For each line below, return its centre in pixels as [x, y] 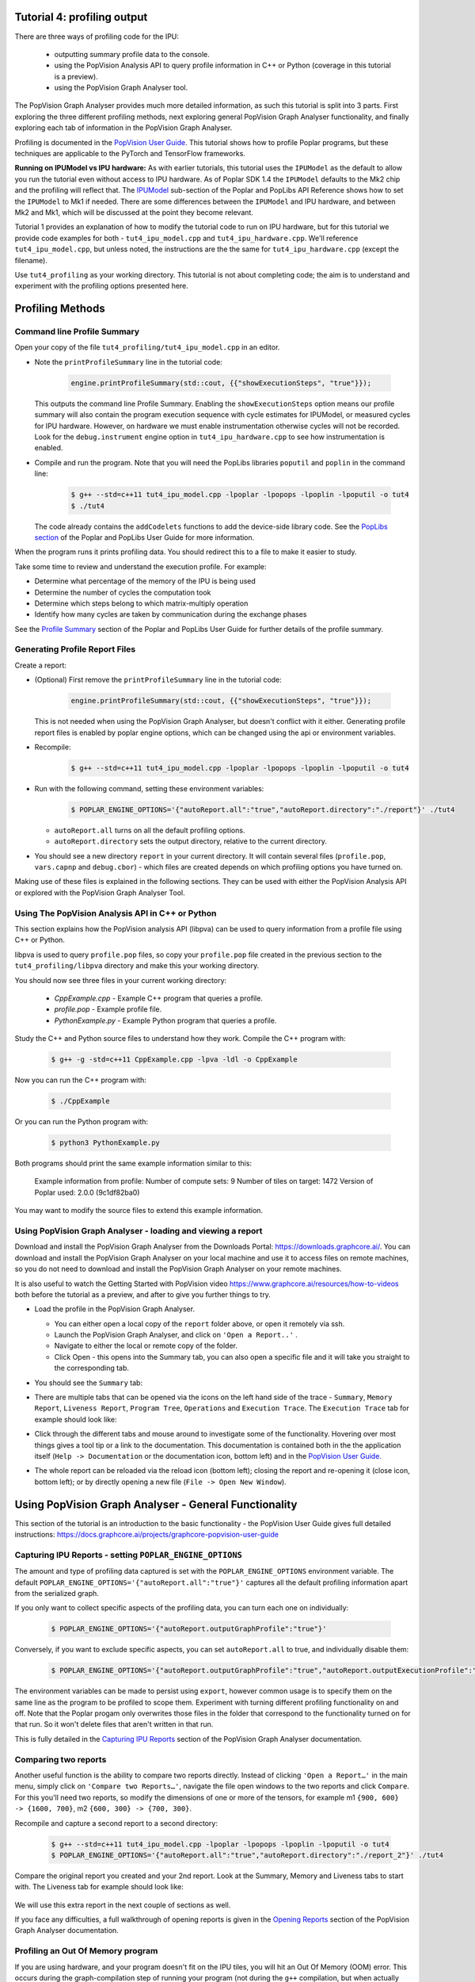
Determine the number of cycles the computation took [123, 592]
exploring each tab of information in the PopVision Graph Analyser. [123, 128]
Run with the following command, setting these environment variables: [149, 788]
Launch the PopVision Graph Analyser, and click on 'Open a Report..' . [176, 1335]
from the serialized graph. [57, 1593]
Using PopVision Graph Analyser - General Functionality [156, 1504]
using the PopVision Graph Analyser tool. [121, 88]
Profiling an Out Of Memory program [86, 1951]
